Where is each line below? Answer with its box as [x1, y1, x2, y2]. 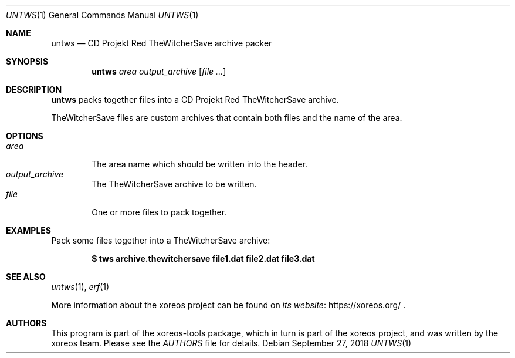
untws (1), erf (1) [51, 282, 110, 292]
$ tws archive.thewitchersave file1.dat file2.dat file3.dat [92, 254, 315, 264]
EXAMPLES [6, 225, 51, 235]
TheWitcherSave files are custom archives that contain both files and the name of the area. [51, 113, 402, 123]
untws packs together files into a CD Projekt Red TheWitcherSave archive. [51, 94, 339, 104]
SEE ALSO [6, 272, 46, 282]
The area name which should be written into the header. [92, 159, 307, 169]
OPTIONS [6, 131, 43, 141]
